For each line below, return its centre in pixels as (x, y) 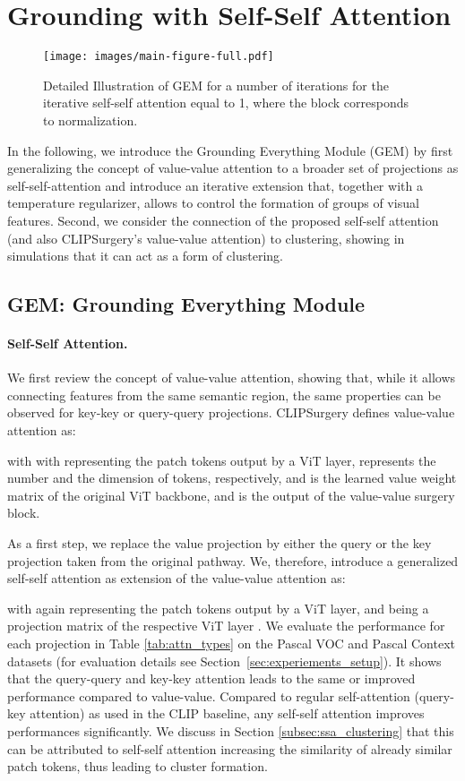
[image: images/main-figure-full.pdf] (159, 57)
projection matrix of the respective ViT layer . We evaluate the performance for (226, 626)
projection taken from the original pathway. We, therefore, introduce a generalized (233, 560)
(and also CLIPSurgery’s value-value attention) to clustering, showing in (206, 238)
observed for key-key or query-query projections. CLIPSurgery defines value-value (231, 412)
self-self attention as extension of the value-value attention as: (177, 578)
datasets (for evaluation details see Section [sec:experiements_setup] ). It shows (224, 661)
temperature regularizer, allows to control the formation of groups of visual (213, 203)
